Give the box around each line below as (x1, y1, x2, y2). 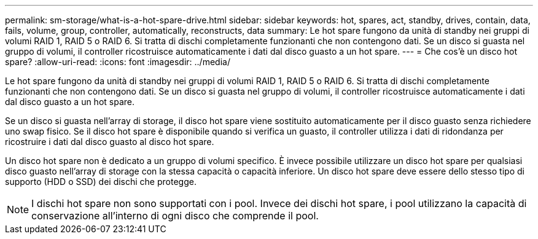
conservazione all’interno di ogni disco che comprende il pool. (31, 210, 319, 222)
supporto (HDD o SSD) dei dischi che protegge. (5, 176, 197, 187)
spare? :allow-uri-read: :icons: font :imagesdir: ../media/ (5, 57, 230, 67)
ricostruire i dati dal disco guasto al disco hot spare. (5, 136, 214, 147)
